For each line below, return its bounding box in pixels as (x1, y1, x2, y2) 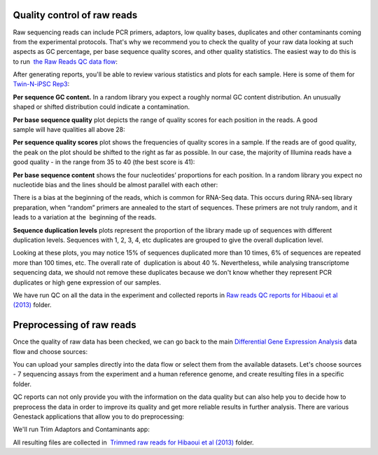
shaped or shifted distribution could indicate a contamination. (13, 102, 190, 111)
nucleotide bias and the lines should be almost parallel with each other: (13, 180, 218, 189)
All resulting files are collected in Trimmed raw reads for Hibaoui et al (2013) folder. (13, 438, 255, 447)
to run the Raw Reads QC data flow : (13, 57, 118, 66)
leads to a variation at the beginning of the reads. (13, 213, 157, 222)
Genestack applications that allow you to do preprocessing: (13, 412, 185, 421)
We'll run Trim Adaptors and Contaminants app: (13, 425, 150, 434)
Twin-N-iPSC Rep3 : (13, 80, 70, 88)
